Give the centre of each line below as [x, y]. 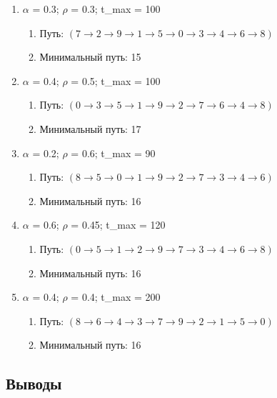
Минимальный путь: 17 [90, 128]
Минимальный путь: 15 [90, 57]
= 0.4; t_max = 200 [116, 297]
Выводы [34, 383]
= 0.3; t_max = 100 [116, 9]
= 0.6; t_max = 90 [113, 153]
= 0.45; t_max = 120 [118, 225]
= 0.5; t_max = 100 [116, 80]
